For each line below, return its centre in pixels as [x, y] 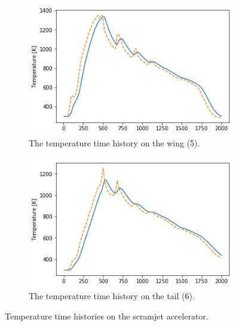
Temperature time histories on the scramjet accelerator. [107, 316]
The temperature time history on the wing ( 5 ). [114, 143]
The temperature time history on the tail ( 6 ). [112, 296]
